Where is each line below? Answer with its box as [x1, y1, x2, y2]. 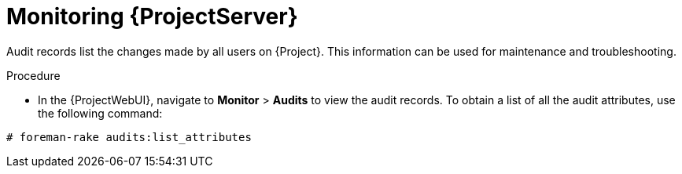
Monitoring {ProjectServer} [6, 3, 298, 30]
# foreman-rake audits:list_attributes [6, 130, 252, 143]
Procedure [6, 68, 61, 82]
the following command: [38, 106, 163, 120]
